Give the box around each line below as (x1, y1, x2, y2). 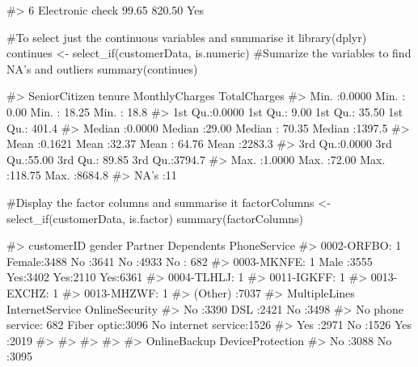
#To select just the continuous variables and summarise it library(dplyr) (6, 28, 367, 45)
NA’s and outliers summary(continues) (6, 60, 198, 77)
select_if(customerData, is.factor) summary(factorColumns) (6, 209, 304, 226)
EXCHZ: (6, 284, 49, 301)
